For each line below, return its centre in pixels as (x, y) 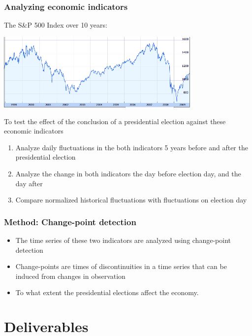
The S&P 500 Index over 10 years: (56, 25)
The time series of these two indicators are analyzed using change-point (123, 240)
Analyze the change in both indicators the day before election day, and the (128, 174)
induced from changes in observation (70, 276)
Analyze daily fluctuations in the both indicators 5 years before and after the (132, 147)
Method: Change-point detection (70, 221)
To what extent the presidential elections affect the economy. (107, 292)
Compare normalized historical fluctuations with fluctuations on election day (131, 200)
